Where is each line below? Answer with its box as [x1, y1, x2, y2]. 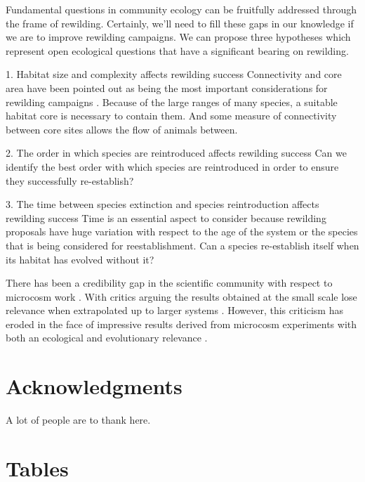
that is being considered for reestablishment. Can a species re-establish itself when [6, 237, 359, 252]
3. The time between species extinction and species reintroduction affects [6, 197, 319, 211]
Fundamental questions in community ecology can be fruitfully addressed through [6, 2, 357, 16]
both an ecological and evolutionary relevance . [6, 330, 208, 345]
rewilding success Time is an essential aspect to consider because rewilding [6, 210, 326, 225]
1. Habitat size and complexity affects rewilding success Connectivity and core [6, 67, 342, 82]
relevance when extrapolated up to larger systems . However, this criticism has [6, 303, 343, 318]
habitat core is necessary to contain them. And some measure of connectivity [6, 108, 337, 123]
